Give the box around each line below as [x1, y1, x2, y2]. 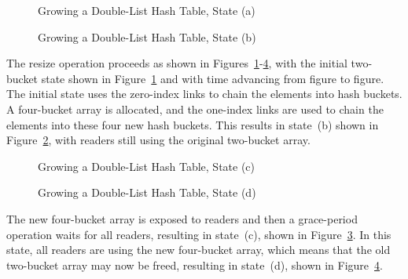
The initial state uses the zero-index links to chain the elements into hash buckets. [6, 85, 402, 102]
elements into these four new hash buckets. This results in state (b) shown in [6, 116, 379, 132]
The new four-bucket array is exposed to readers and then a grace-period [6, 210, 358, 226]
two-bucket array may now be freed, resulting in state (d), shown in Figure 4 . [6, 256, 383, 273]
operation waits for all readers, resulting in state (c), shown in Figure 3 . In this [6, 226, 391, 242]
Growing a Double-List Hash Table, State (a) [38, 2, 255, 18]
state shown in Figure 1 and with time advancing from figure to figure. [41, 70, 384, 86]
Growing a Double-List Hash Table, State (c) [38, 158, 255, 174]
